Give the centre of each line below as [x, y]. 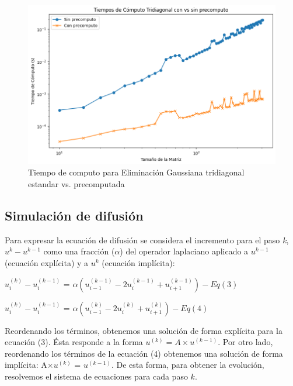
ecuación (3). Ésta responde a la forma [74, 342]
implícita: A [26, 365]
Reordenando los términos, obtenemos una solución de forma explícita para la [144, 330]
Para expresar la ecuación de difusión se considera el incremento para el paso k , [147, 239]
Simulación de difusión [74, 215]
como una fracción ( [79, 251]
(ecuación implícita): [138, 262]
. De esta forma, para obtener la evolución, [188, 365]
